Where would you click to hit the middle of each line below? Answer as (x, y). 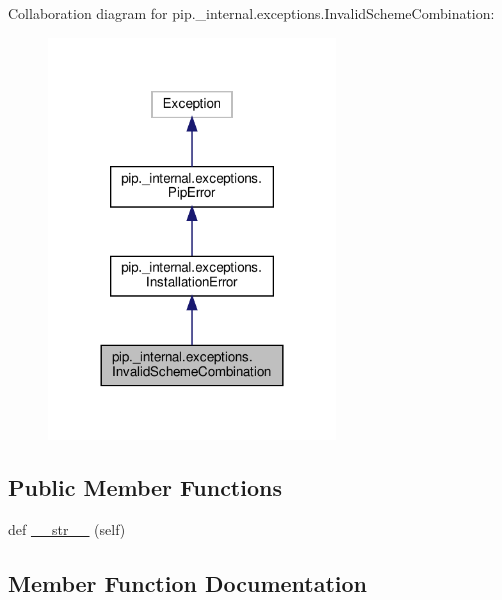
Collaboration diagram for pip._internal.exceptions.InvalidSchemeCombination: (251, 13)
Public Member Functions (145, 487)
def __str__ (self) (67, 529)
